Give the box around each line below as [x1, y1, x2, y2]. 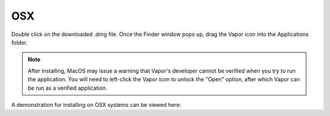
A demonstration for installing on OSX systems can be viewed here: [11, 101, 182, 108]
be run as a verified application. [28, 84, 108, 92]
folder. [11, 38, 28, 46]
